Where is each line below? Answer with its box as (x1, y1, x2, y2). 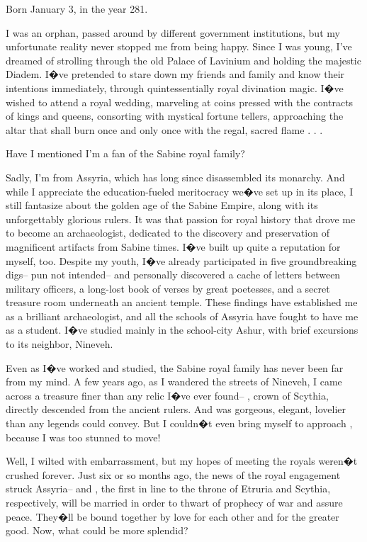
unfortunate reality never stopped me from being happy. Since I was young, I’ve (6, 39, 352, 54)
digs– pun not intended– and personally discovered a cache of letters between (6, 267, 341, 282)
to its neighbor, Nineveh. (6, 337, 113, 351)
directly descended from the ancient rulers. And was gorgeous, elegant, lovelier (6, 402, 346, 417)
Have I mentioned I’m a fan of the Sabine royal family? (6, 146, 245, 161)
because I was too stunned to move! (6, 429, 161, 444)
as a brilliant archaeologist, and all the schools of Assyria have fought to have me (6, 308, 358, 323)
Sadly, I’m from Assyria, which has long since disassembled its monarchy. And (6, 169, 345, 184)
